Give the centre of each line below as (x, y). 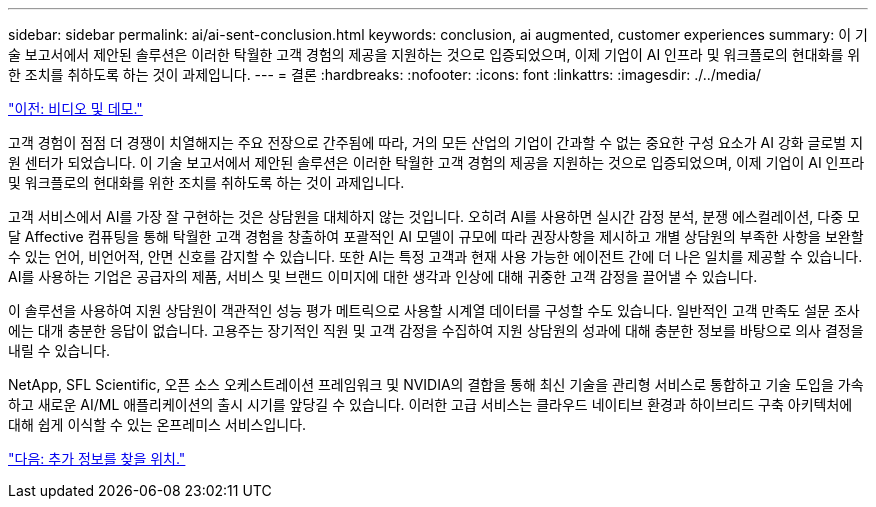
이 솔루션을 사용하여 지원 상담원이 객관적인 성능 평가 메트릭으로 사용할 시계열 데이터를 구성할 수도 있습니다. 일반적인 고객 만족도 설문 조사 (434, 310)
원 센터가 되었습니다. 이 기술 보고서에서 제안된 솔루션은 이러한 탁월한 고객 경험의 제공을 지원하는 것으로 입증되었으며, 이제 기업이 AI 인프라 (436, 162)
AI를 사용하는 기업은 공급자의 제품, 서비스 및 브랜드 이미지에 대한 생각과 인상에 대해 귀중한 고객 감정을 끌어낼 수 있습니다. (383, 276)
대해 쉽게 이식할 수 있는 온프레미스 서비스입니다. (157, 424)
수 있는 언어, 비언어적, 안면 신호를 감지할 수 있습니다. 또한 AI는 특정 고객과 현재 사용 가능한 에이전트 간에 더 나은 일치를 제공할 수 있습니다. (435, 256)
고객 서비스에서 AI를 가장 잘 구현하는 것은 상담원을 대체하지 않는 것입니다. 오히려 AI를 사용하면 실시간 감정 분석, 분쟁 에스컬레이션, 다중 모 (434, 216)
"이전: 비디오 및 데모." (75, 108)
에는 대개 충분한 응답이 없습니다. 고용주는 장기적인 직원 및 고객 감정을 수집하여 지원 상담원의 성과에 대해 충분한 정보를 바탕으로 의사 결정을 (436, 330)
